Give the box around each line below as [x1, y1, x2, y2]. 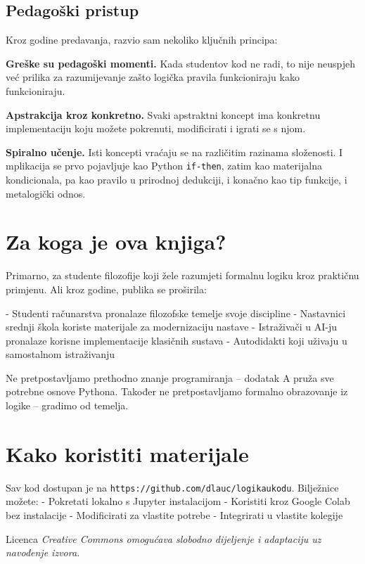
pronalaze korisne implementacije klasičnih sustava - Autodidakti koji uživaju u [6, 333, 347, 347]
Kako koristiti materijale [6, 439, 249, 468]
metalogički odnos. [6, 186, 86, 200]
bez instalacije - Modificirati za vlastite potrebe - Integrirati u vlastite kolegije [6, 508, 343, 523]
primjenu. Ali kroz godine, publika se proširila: [6, 281, 207, 296]
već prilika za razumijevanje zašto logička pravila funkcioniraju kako [6, 70, 300, 84]
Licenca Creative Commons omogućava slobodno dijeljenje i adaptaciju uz [6, 531, 321, 546]
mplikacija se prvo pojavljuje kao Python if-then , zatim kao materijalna [6, 158, 322, 173]
